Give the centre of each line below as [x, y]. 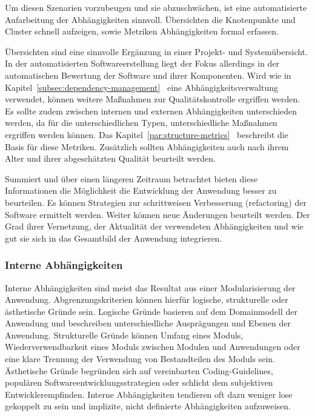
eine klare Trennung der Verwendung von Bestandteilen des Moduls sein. [140, 359]
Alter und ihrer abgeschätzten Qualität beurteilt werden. [110, 158]
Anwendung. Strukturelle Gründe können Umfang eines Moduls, [124, 335]
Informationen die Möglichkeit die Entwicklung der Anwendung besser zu [141, 190]
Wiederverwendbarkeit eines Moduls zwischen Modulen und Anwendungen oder [153, 347]
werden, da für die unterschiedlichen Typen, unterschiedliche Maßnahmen [141, 123]
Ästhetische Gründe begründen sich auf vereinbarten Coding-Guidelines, [139, 370]
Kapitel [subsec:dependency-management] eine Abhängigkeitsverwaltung [142, 87]
